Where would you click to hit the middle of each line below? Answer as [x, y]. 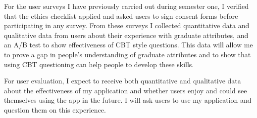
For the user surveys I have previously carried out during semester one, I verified [127, 6]
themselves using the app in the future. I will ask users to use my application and [128, 100]
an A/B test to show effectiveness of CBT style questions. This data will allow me [128, 45]
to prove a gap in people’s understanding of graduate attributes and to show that [128, 54]
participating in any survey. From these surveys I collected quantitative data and [127, 25]
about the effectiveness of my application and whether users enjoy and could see [126, 90]
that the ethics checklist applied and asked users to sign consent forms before [121, 16]
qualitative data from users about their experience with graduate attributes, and [126, 35]
